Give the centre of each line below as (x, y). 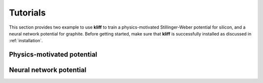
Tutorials (27, 13)
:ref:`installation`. (26, 41)
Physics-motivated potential (53, 55)
